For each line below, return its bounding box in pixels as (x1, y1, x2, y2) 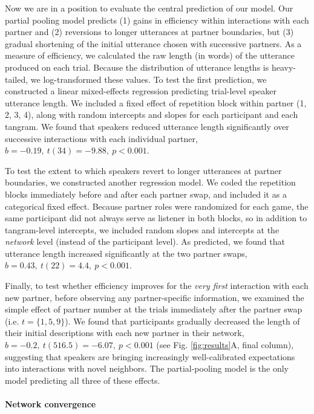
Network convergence (5, 398, 96, 410)
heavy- (271, 60, 296, 73)
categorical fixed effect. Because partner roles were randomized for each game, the (5, 199, 309, 212)
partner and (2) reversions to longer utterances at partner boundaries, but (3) (5, 25, 294, 38)
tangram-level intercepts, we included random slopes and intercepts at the (5, 223, 280, 236)
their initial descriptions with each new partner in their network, (5, 326, 244, 339)
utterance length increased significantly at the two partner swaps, (5, 247, 247, 259)
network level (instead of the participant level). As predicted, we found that (5, 235, 285, 248)
